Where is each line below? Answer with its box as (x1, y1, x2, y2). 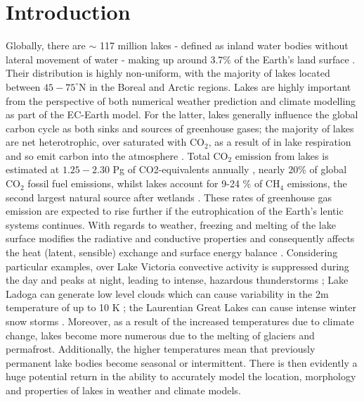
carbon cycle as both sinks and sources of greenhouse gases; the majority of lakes (6, 120, 354, 135)
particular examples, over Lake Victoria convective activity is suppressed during (6, 258, 349, 273)
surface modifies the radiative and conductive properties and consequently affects (6, 231, 355, 246)
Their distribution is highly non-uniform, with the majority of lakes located (6, 65, 330, 80)
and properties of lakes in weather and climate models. (6, 382, 241, 397)
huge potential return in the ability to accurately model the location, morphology (6, 369, 356, 384)
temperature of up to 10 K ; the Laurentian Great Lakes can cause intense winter (6, 300, 357, 315)
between (6, 79, 41, 94)
